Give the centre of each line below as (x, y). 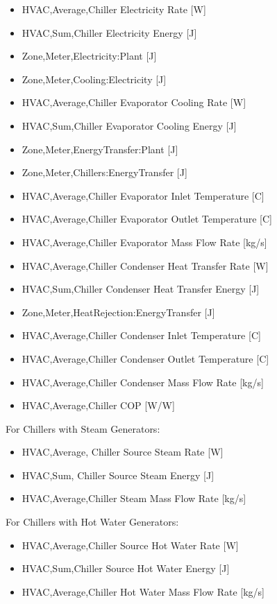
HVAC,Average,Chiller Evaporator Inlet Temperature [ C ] (143, 195)
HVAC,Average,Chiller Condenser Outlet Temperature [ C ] (145, 358)
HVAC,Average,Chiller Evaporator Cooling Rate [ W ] (134, 102)
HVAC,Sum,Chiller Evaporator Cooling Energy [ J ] (129, 125)
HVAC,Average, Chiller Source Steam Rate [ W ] (123, 452)
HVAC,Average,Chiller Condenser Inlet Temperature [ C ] (141, 335)
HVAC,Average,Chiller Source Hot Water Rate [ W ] (130, 545)
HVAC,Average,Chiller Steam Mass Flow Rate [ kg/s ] (134, 498)
